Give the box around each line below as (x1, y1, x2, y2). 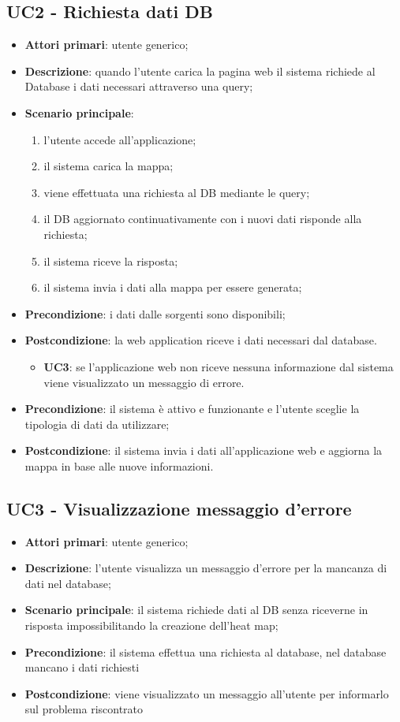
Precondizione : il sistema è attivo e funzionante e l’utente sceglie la (24, 400, 360, 417)
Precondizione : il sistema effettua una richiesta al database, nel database (24, 643, 387, 660)
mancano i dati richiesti (24, 659, 140, 675)
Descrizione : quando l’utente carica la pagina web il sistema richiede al (24, 62, 376, 79)
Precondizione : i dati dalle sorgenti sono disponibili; (24, 305, 286, 322)
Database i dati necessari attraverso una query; (24, 78, 253, 95)
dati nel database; (24, 575, 111, 591)
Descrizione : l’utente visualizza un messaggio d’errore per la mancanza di (24, 560, 387, 576)
